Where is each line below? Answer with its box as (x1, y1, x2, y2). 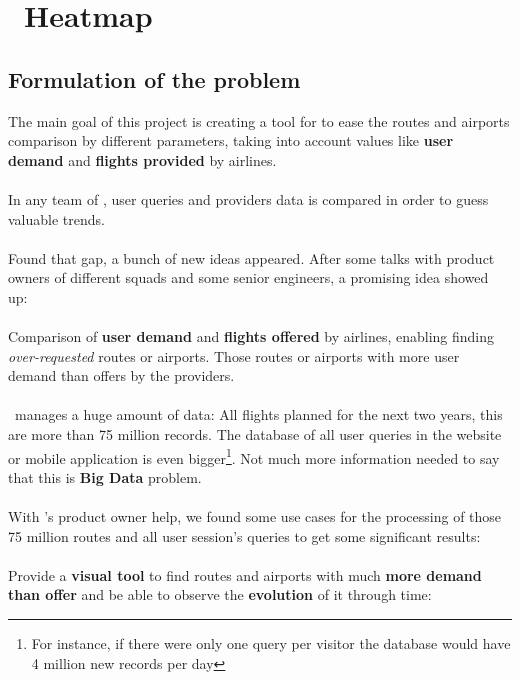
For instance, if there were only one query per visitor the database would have (31, 633, 511, 654)
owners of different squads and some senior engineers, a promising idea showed (8, 267, 489, 288)
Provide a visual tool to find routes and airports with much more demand (8, 564, 482, 585)
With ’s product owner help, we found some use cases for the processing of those (8, 506, 502, 527)
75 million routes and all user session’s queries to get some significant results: (8, 525, 481, 546)
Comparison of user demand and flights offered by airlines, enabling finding (8, 326, 494, 347)
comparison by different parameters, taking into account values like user (8, 130, 454, 151)
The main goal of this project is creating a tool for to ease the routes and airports (8, 110, 510, 131)
